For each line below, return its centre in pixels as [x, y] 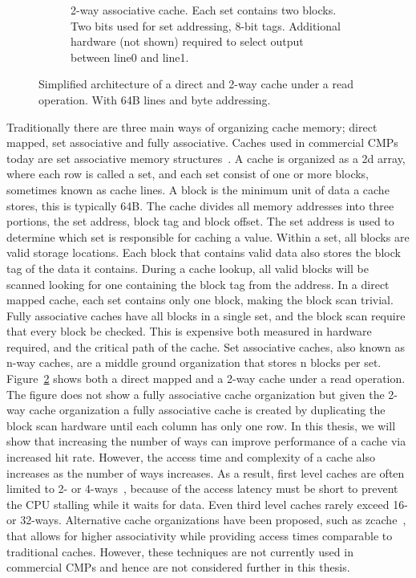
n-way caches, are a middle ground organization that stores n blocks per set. [194, 362]
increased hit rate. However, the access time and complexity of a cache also [191, 457]
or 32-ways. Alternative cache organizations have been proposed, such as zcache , [206, 520]
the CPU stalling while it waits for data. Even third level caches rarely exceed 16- [207, 504]
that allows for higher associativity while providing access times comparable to [200, 535]
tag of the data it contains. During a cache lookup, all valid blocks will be [188, 268]
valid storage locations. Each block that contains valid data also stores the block [204, 252]
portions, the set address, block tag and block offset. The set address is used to [200, 221]
